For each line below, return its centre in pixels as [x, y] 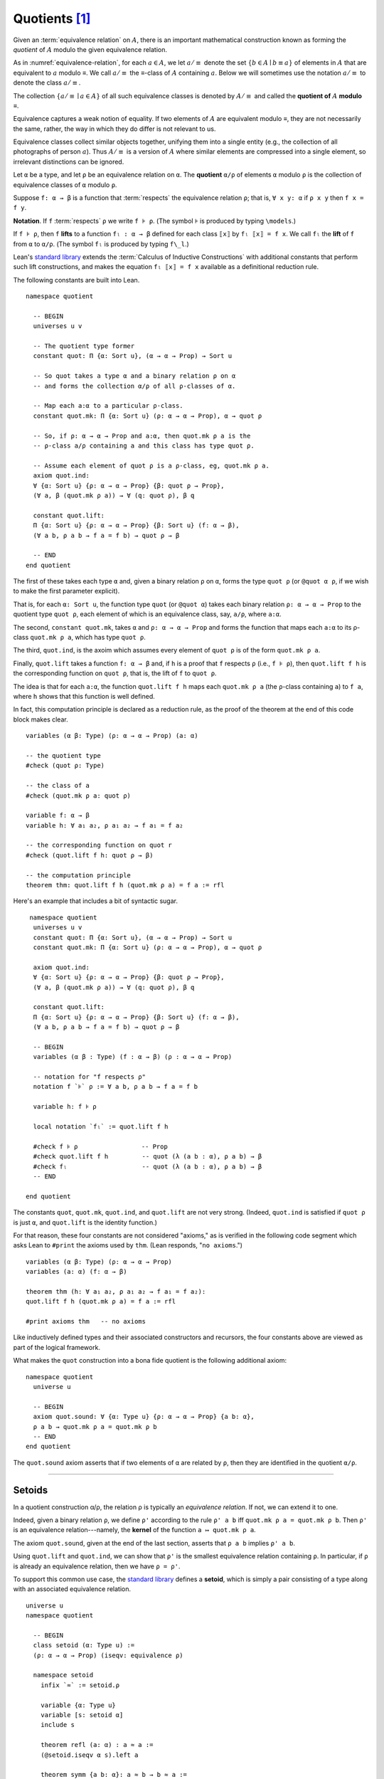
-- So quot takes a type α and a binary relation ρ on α [134, 376]
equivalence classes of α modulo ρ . [65, 184]
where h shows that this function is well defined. [84, 696]
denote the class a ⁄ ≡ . [47, 83]
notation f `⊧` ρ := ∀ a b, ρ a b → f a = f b [116, 1087]
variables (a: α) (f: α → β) [76, 1272]
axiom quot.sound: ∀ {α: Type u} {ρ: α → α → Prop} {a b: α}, [144, 1417]
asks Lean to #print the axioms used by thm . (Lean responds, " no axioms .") [128, 1245]
